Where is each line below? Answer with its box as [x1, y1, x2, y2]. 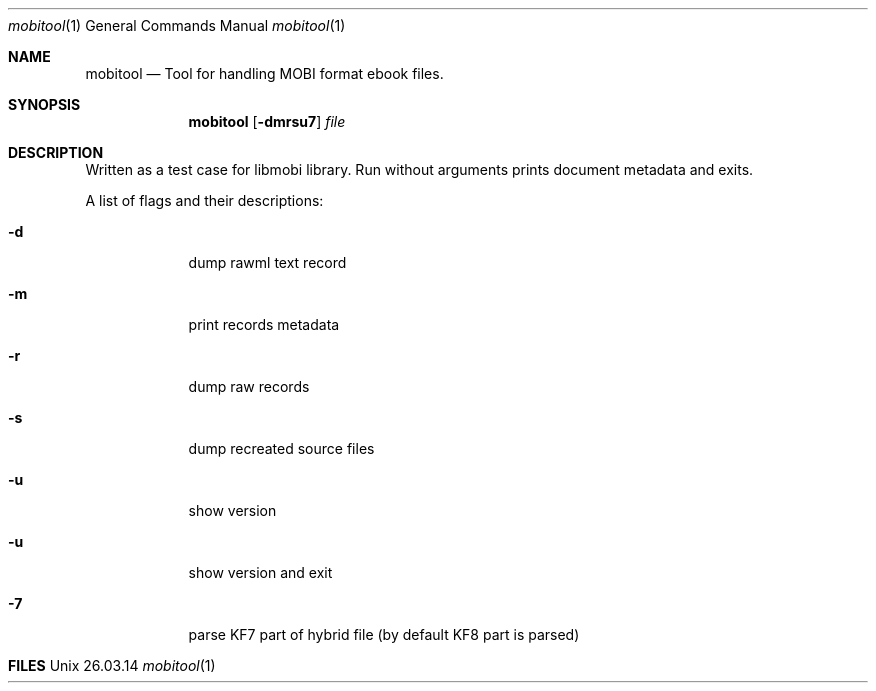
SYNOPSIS [8, 96, 81, 113]
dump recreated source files [188, 440, 375, 457]
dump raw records [188, 378, 310, 395]
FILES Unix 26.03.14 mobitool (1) [8, 657, 216, 674]
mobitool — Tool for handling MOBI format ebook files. [85, 65, 444, 82]
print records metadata [188, 316, 340, 333]
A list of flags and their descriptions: [85, 192, 324, 209]
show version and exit [188, 564, 333, 581]
